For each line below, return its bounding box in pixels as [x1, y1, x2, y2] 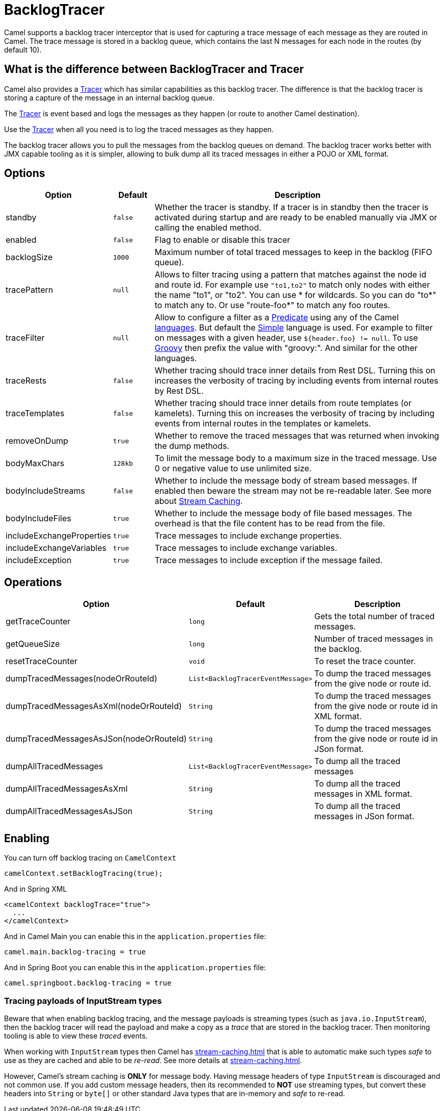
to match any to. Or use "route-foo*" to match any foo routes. [154, 300, 391, 311]
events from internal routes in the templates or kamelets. [154, 418, 371, 429]
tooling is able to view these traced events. [4, 1031, 148, 1040]
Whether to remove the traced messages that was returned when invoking [154, 431, 439, 441]
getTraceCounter [6, 616, 71, 627]
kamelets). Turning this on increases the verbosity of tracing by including [154, 408, 435, 419]
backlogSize [6, 252, 53, 263]
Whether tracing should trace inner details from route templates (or [154, 398, 412, 409]
